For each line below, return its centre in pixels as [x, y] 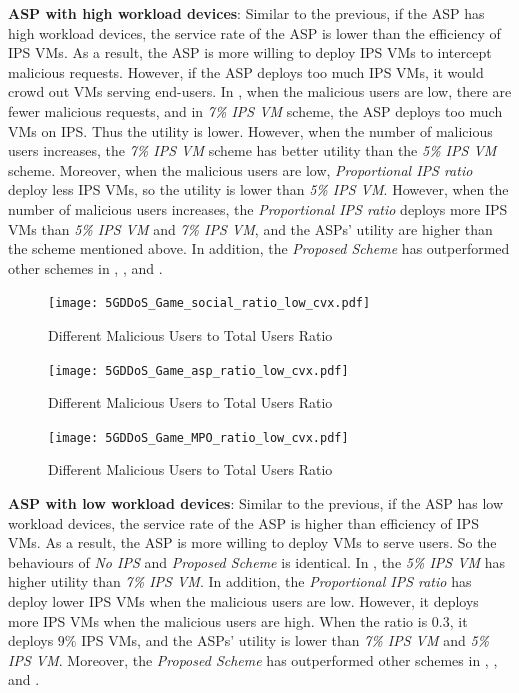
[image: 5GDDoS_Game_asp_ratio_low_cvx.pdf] [198, 370]
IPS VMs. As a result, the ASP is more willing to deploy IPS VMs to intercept [250, 52]
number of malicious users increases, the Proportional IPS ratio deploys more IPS [258, 208]
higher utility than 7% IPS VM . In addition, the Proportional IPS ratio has [240, 581]
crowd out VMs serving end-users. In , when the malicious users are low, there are [260, 91]
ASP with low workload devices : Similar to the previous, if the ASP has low [256, 503]
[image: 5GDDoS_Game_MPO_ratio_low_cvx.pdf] [198, 437]
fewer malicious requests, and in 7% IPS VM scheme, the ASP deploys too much [255, 110]
